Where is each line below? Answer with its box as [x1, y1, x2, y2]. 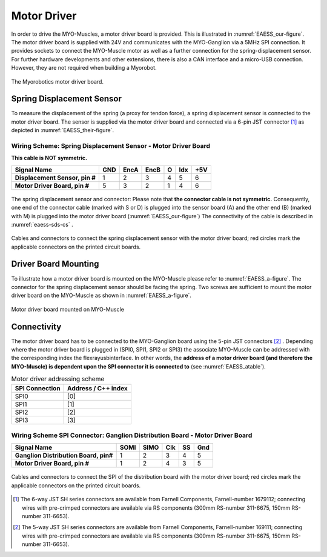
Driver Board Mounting [11, 259, 99, 269]
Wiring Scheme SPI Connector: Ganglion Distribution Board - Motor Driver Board [11, 431, 253, 439]
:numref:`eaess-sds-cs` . [11, 221, 73, 228]
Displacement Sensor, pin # [15, 173, 96, 182]
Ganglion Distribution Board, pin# [15, 452, 113, 460]
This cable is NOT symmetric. [11, 155, 88, 162]
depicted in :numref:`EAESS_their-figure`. [11, 127, 114, 134]
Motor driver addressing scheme [11, 375, 105, 383]
